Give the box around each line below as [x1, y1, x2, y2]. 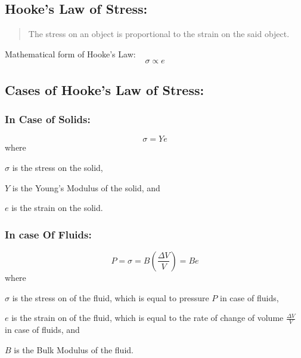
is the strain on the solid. [11, 201, 103, 214]
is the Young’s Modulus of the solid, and [12, 181, 160, 194]
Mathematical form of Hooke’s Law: [5, 47, 136, 60]
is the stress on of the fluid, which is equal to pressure [12, 291, 209, 304]
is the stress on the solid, [12, 161, 103, 173]
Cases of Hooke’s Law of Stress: [5, 80, 204, 99]
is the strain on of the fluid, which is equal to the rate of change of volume [11, 311, 284, 324]
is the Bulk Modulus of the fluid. [14, 343, 134, 356]
